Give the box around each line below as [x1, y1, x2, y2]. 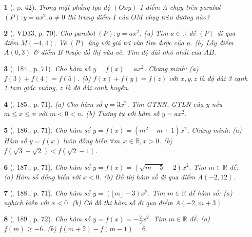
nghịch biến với [4, 197, 49, 207]
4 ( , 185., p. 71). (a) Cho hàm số [4, 99, 102, 109]
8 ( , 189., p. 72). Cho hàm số [4, 214, 91, 224]
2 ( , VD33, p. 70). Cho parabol [4, 28, 95, 38]
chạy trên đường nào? [145, 11, 210, 21]
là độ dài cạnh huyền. [65, 82, 130, 93]
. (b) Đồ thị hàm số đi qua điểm [99, 171, 195, 181]
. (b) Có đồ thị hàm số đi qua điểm [68, 197, 173, 207]
